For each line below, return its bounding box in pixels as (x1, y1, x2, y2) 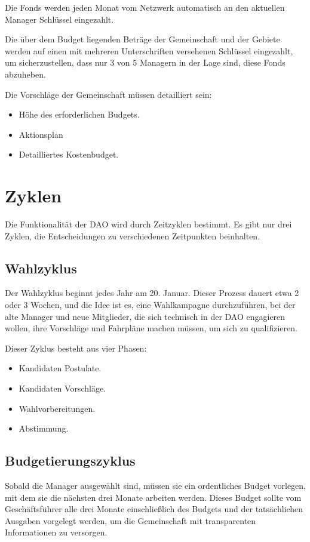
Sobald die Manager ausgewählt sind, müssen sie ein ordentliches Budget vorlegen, (5, 479, 306, 491)
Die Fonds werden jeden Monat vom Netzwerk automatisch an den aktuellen (5, 1, 285, 13)
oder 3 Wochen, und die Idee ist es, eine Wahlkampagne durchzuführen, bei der (5, 298, 296, 311)
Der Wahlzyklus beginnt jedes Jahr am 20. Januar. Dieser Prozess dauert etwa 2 (5, 287, 299, 299)
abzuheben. (5, 67, 46, 80)
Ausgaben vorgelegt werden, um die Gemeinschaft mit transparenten (5, 514, 256, 526)
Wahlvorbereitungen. (19, 402, 96, 414)
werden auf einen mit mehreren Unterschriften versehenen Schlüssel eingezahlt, (5, 44, 293, 57)
